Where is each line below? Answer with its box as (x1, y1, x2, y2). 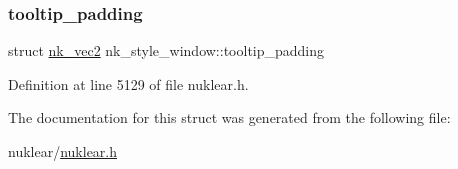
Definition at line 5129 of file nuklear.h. (8, 73, 249, 94)
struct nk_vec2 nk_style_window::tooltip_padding (8, 40, 325, 61)
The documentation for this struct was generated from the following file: (8, 107, 451, 128)
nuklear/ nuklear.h (8, 141, 118, 161)
